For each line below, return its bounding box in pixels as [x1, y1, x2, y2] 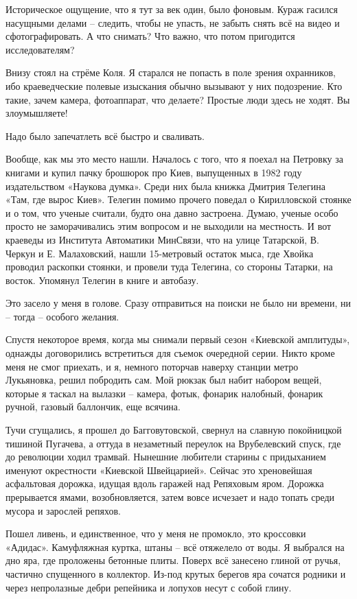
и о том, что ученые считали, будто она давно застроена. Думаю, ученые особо [5, 205, 338, 220]
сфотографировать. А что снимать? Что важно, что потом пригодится [5, 29, 295, 43]
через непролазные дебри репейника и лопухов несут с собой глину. [5, 580, 292, 594]
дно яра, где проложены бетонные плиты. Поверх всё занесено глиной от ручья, [5, 553, 341, 567]
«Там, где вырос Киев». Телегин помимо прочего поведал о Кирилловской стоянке [5, 192, 352, 207]
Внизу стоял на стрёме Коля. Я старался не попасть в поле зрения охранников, [5, 65, 336, 80]
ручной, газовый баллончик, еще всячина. [5, 399, 181, 414]
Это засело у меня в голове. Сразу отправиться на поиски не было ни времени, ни [5, 296, 352, 310]
